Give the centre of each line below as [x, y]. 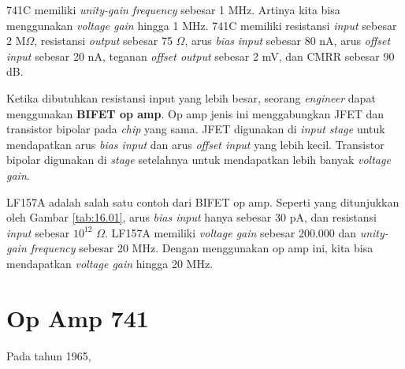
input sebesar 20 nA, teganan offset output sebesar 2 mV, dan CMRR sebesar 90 [201, 56]
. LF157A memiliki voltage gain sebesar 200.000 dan [231, 232]
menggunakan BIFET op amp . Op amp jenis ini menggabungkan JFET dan [195, 113]
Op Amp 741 [78, 317]
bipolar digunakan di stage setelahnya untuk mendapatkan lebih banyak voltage [199, 160]
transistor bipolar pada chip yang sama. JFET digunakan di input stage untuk [196, 129]
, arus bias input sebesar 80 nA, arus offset [288, 41]
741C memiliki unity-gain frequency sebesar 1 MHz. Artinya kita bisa [173, 9]
